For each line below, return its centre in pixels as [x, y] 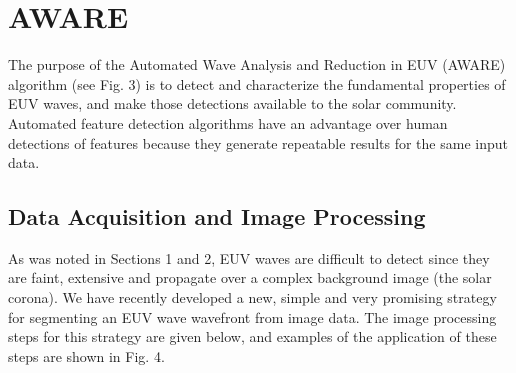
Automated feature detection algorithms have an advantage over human [228, 122]
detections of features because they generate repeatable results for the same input [258, 142]
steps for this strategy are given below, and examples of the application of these [252, 336]
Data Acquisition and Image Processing [217, 216]
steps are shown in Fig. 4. [86, 355]
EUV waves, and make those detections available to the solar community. [232, 103]
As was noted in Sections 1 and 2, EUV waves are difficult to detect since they [249, 257]
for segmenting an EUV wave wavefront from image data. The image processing [252, 316]
